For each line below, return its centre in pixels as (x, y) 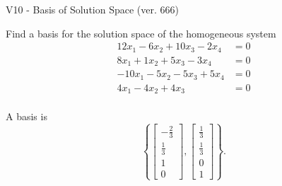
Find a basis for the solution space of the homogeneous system (141, 33)
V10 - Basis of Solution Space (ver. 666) (92, 9)
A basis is (27, 116)
